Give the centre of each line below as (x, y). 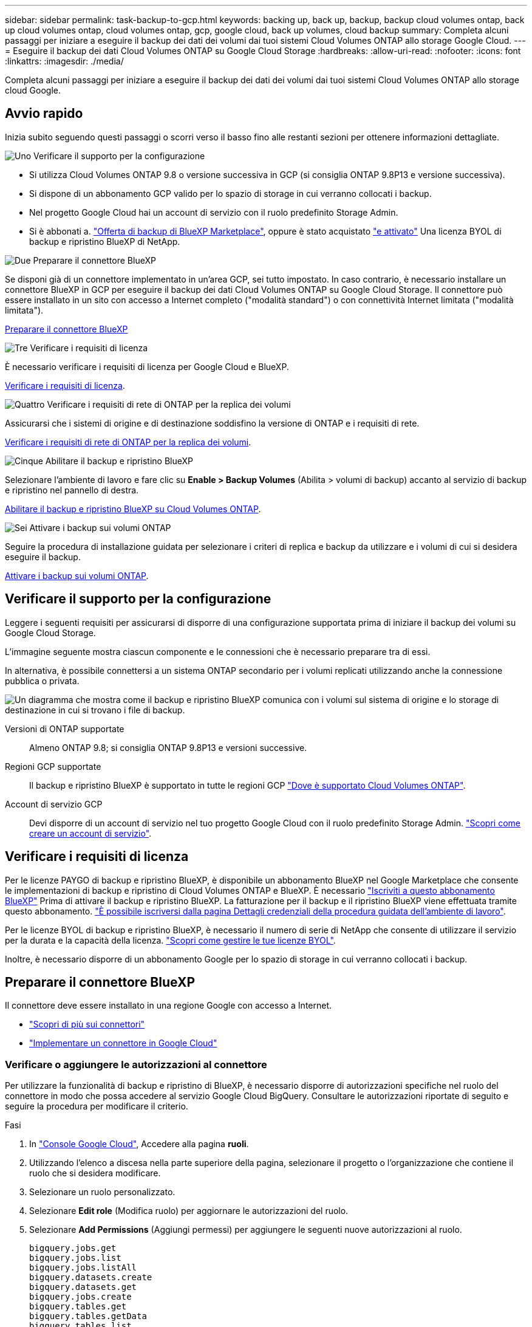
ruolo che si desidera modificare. (95, 1173)
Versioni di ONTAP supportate (65, 729)
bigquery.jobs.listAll (83, 1268)
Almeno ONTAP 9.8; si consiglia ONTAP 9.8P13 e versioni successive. (168, 747)
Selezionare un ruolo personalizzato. (102, 1192)
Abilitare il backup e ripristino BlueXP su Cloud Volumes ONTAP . (133, 509)
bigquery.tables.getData (88, 1316)
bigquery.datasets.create (91, 1277)
